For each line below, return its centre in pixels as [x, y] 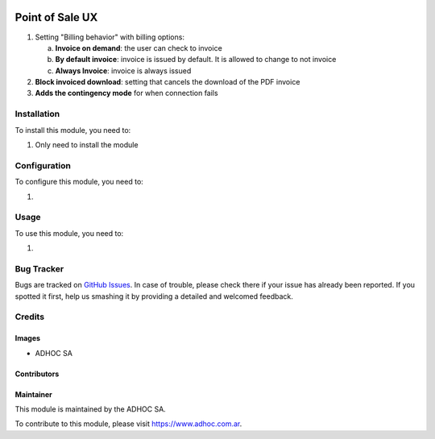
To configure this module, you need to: [79, 182]
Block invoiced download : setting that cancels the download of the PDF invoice [168, 82]
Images [27, 338]
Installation [37, 114]
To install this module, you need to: [73, 130]
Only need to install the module [87, 145]
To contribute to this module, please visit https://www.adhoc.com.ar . [128, 424]
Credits [29, 317]
